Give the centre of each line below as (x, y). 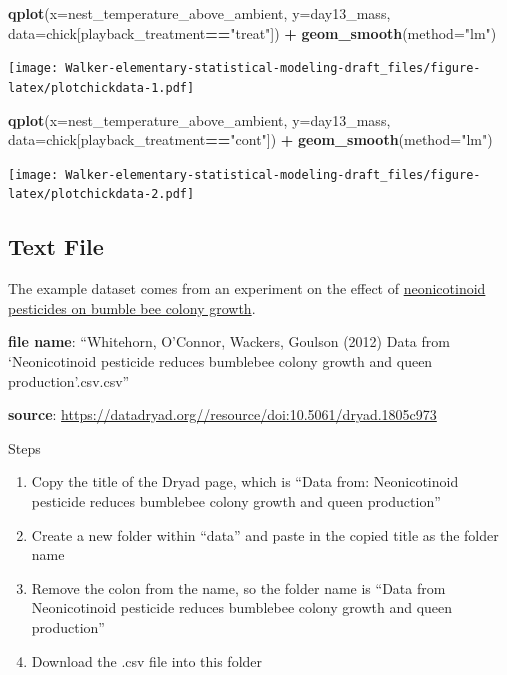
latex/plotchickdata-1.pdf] (101, 87)
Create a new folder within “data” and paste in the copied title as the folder (265, 534)
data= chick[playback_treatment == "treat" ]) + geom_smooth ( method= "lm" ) (252, 32)
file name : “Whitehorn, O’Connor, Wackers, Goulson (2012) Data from (229, 341)
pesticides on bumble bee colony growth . (132, 307)
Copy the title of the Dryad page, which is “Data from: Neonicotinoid (245, 481)
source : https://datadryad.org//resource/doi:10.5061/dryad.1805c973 (222, 414)
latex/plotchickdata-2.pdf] (101, 194)
